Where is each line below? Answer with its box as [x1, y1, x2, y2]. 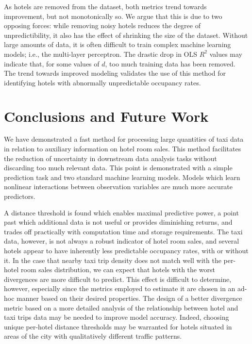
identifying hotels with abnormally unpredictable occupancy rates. [4, 77, 201, 87]
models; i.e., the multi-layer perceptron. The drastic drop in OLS [4, 49, 198, 59]
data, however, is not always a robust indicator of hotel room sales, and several [4, 236, 239, 246]
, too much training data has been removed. [105, 58, 235, 68]
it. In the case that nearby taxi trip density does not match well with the [4, 255, 221, 265]
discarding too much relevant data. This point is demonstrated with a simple [4, 163, 233, 173]
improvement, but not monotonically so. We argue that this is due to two [4, 11, 222, 21]
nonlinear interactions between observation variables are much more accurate [4, 181, 233, 192]
